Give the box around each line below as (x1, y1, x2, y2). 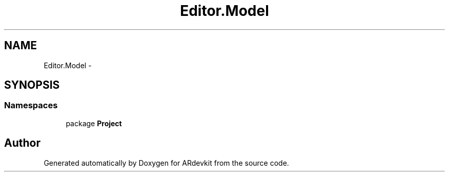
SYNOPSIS (4, 79, 60, 92)
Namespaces (4, 100, 58, 111)
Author (4, 136, 40, 150)
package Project (66, 119, 122, 128)
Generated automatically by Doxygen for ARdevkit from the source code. (44, 158, 289, 167)
